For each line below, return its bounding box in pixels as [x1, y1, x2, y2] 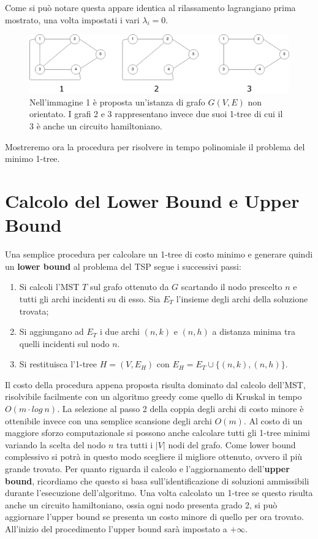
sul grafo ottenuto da [89, 280, 169, 293]
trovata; [19, 304, 49, 317]
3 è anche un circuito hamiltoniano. [29, 120, 162, 132]
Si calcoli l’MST [19, 280, 80, 293]
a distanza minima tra [212, 325, 295, 338]
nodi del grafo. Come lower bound [168, 438, 296, 451]
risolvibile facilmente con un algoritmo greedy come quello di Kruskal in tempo [5, 390, 302, 403]
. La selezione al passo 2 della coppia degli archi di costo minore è [57, 402, 304, 415]
